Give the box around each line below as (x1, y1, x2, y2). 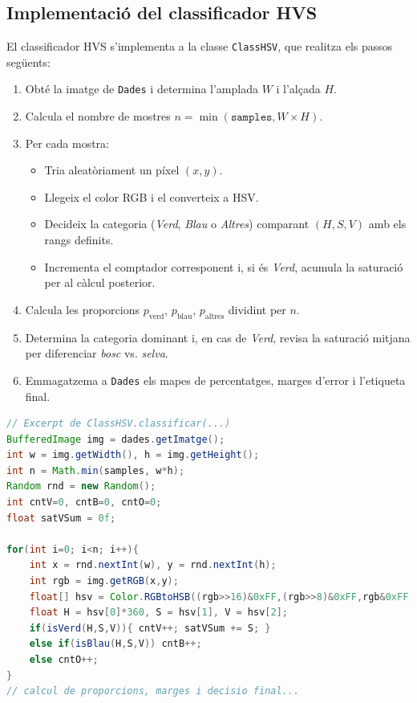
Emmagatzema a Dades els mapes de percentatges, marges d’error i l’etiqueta (25, 371, 406, 388)
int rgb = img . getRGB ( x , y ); (29, 575, 179, 587)
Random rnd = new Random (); (6, 480, 156, 493)
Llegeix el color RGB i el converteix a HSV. (44, 188, 259, 205)
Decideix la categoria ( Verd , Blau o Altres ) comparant (44, 215, 310, 232)
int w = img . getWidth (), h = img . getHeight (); (6, 449, 260, 461)
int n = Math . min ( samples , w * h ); (6, 464, 185, 476)
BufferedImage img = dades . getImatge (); (6, 433, 225, 445)
